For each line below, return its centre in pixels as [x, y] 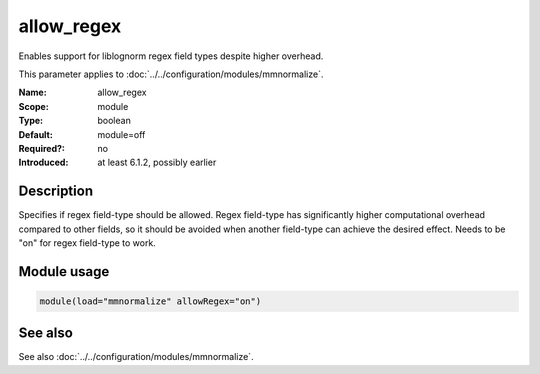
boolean [114, 121]
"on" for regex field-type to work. [87, 242]
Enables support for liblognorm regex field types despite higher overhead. [171, 56]
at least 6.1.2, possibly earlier [157, 162]
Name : [32, 92]
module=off [121, 134]
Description [56, 191]
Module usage [64, 271]
